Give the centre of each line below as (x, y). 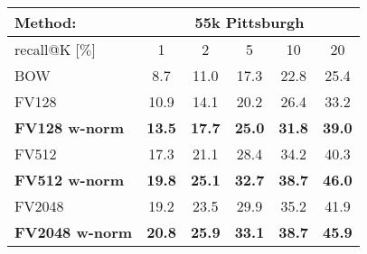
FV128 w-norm (69, 127)
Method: (46, 22)
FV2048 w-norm (74, 232)
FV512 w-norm (69, 180)
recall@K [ (47, 49)
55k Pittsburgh (249, 22)
